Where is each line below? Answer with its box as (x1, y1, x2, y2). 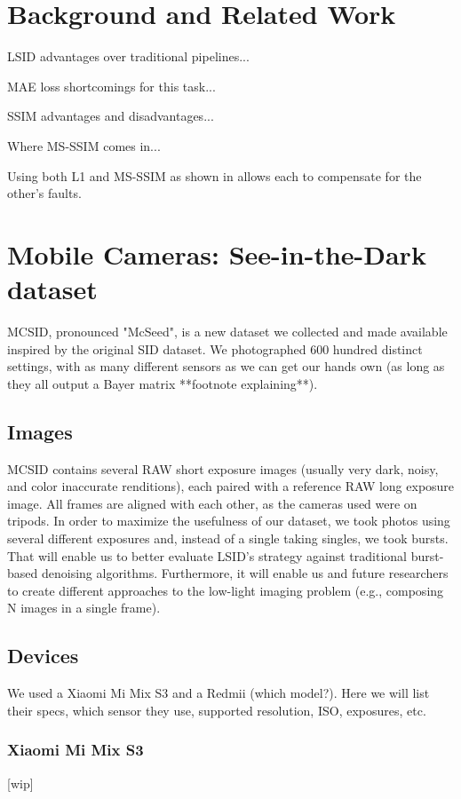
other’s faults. (7, 184, 82, 202)
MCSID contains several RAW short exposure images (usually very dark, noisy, (7, 459, 439, 478)
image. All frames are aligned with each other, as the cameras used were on (7, 494, 417, 512)
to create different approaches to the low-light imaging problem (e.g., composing (7, 581, 444, 599)
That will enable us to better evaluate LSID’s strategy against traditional (7, 546, 407, 565)
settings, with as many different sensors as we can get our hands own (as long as (7, 357, 445, 376)
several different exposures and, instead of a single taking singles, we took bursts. (7, 528, 449, 547)
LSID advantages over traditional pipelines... (7, 47, 250, 66)
